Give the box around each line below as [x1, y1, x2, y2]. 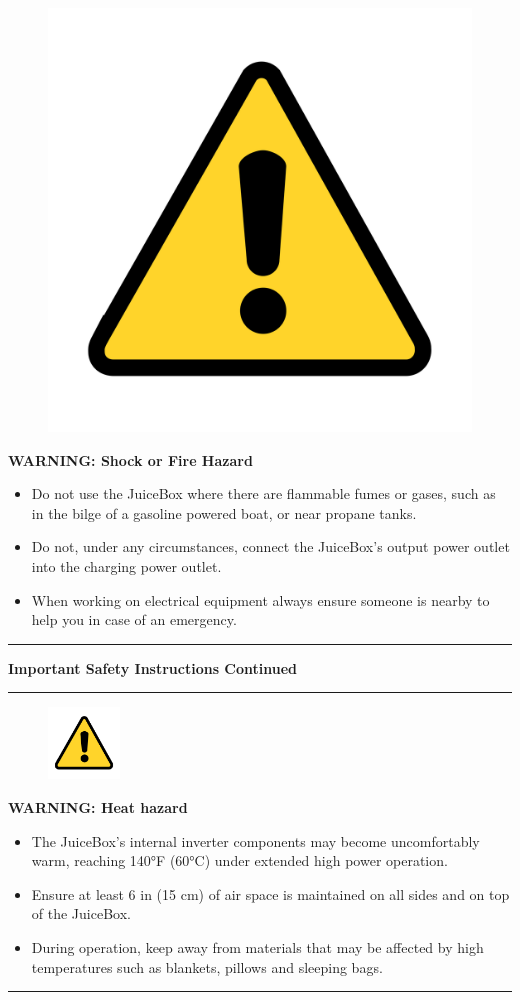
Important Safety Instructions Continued [8, 657, 298, 678]
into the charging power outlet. [31, 555, 222, 576]
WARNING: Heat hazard [8, 796, 188, 817]
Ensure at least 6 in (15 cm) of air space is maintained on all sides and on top [31, 883, 510, 904]
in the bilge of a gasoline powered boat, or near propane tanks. [31, 502, 417, 523]
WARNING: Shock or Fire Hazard [8, 449, 253, 470]
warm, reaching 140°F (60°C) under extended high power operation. [31, 850, 448, 871]
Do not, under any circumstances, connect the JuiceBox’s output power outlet [31, 536, 510, 557]
